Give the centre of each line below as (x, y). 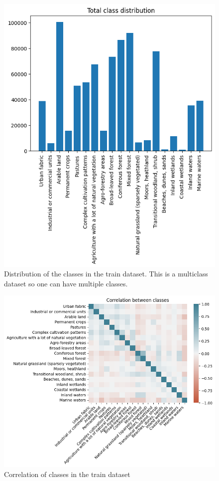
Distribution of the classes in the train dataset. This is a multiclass (106, 274)
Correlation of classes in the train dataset (67, 474)
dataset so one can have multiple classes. (66, 283)
